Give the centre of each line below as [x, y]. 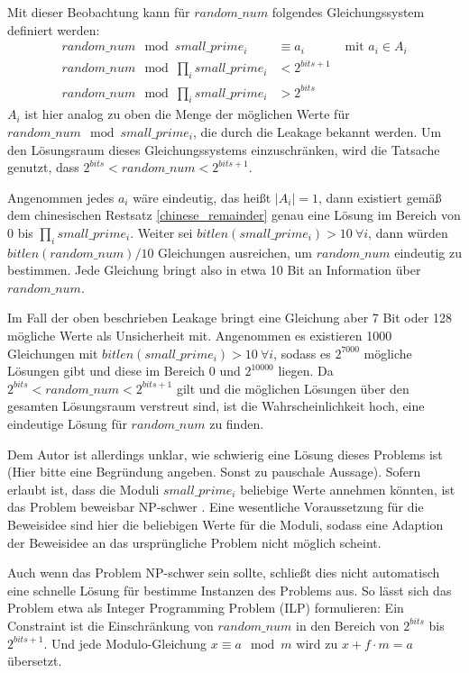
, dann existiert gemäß [380, 197]
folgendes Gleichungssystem [348, 12]
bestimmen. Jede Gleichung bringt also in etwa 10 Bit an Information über [214, 270]
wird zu [317, 643]
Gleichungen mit [53, 353]
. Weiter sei [161, 232]
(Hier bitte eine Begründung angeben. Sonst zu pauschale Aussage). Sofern [214, 472]
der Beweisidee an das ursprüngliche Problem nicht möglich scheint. [194, 542]
